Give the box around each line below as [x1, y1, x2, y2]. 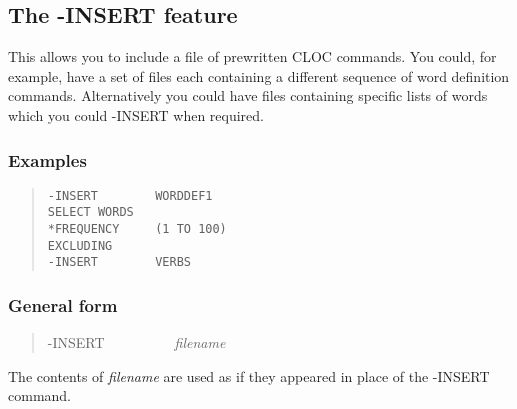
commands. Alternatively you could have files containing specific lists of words [8, 85, 488, 106]
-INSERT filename [47, 332, 226, 353]
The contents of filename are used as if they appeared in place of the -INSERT [8, 365, 490, 386]
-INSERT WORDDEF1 [47, 188, 213, 203]
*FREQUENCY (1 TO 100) [47, 222, 227, 237]
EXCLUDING [47, 238, 113, 253]
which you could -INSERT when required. [8, 104, 264, 125]
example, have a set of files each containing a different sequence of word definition [8, 65, 510, 86]
